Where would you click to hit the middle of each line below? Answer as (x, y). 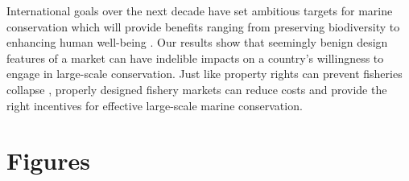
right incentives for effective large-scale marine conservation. (155, 105)
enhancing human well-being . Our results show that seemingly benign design (197, 42)
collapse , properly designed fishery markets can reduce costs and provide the (197, 89)
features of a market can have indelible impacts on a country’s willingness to (195, 58)
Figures (48, 160)
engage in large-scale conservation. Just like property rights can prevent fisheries (204, 74)
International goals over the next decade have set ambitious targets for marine (200, 10)
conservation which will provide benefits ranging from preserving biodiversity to (203, 26)
